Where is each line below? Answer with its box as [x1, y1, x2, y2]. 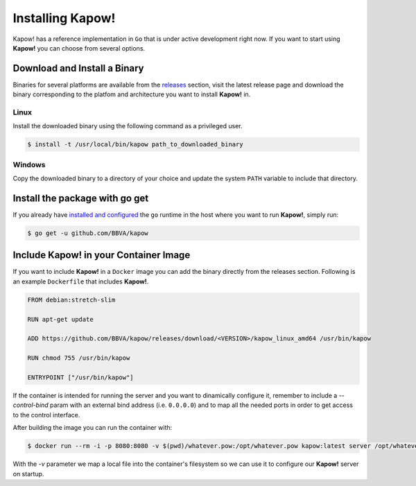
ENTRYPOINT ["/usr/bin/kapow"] [27, 373, 135, 381]
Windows [12, 159, 46, 169]
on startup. [12, 469, 44, 478]
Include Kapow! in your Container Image [12, 250, 191, 261]
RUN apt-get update [27, 315, 94, 323]
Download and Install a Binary [12, 62, 144, 74]
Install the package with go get [12, 192, 149, 204]
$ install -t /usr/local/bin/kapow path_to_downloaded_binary [27, 141, 243, 148]
